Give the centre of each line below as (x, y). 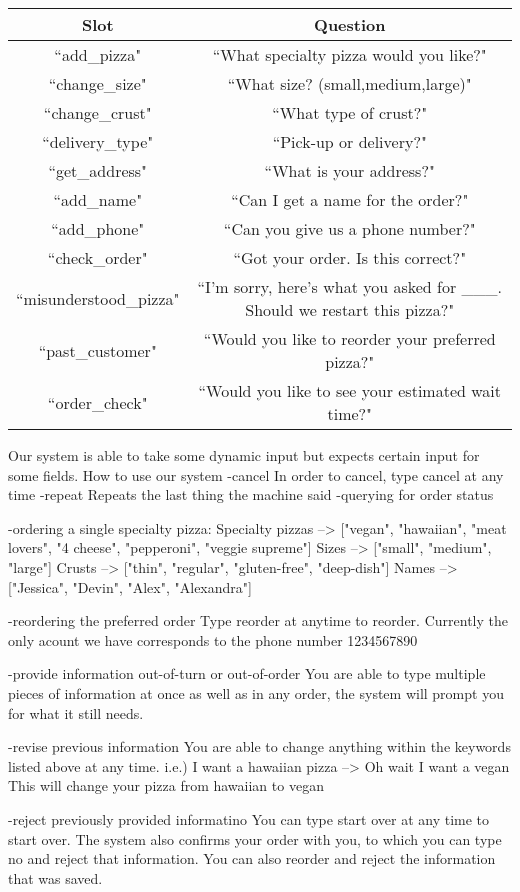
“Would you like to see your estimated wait (349, 390)
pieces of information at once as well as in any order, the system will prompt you (256, 692)
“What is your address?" (349, 170)
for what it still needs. (76, 712)
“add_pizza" (98, 54)
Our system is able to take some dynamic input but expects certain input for (244, 455)
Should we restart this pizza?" (350, 309)
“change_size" (97, 83)
